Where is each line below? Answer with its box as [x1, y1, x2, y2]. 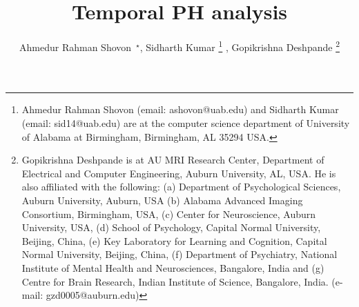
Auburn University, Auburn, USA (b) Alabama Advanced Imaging [21, 192, 303, 207]
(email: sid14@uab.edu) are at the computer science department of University [21, 115, 350, 130]
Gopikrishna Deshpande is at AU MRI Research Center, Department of [21, 152, 324, 167]
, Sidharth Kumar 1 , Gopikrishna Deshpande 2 [139, 38, 340, 54]
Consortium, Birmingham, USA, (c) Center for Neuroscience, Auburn [21, 206, 316, 221]
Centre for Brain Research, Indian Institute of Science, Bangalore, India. [21, 274, 329, 288]
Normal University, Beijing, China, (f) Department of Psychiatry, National [21, 247, 338, 261]
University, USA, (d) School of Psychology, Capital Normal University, [21, 220, 321, 235]
